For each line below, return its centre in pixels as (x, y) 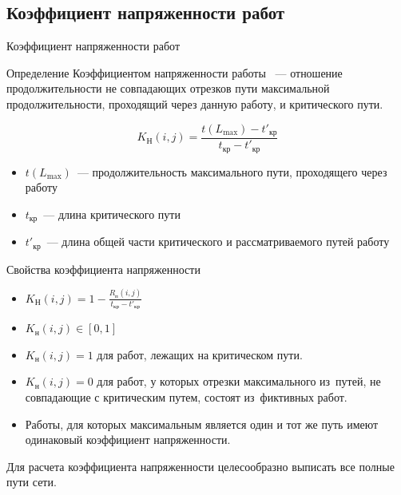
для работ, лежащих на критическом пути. (200, 354)
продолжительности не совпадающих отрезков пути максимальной (168, 88)
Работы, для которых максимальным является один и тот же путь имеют (202, 424)
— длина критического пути (112, 214)
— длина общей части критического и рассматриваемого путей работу (218, 242)
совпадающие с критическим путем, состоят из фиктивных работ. (186, 397)
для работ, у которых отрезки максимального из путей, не (239, 381)
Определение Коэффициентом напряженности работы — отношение (175, 72)
